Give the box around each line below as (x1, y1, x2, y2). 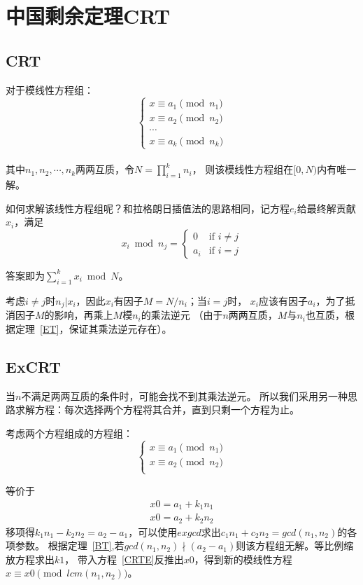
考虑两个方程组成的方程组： (6, 425, 133, 440)
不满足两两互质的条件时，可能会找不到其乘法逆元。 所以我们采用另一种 (21, 388, 348, 403)
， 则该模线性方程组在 (192, 162, 294, 177)
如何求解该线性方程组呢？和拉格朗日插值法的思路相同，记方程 (6, 200, 290, 215)
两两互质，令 (76, 162, 135, 177)
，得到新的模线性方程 (194, 551, 292, 566)
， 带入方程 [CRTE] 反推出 (64, 551, 184, 566)
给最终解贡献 (297, 200, 356, 215)
